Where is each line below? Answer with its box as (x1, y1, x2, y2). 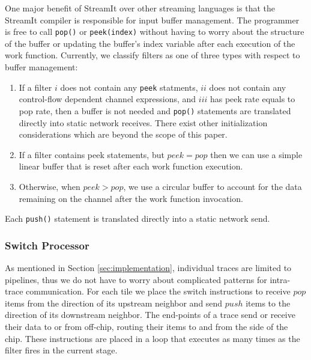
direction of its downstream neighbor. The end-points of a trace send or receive (5, 308, 295, 321)
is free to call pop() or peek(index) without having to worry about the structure (5, 25, 304, 38)
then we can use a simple (210, 148, 303, 160)
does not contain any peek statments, (60, 81, 198, 93)
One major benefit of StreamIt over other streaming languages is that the (5, 2, 275, 14)
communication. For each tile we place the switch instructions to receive (26, 285, 291, 297)
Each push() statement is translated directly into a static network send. (5, 212, 270, 225)
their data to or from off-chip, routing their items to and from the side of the (5, 320, 288, 332)
